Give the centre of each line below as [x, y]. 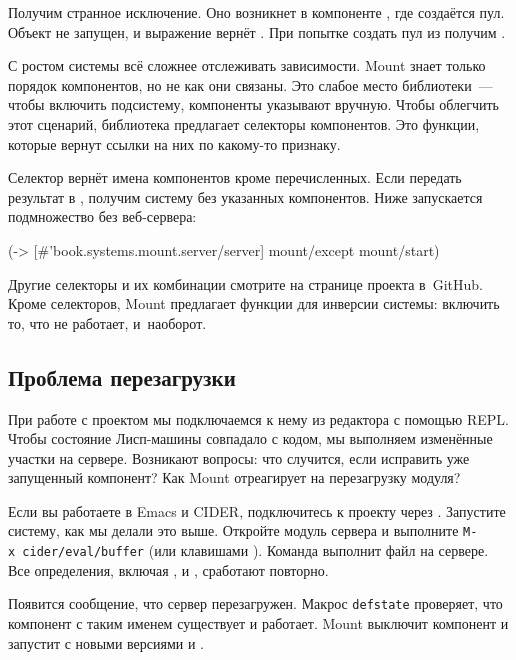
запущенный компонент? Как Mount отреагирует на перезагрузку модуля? [234, 477]
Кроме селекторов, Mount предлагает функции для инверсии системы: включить [254, 303]
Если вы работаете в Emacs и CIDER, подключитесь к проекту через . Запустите [257, 510]
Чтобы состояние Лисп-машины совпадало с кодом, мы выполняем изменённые [250, 438]
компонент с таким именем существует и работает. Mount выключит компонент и [258, 623]
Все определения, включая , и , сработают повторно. [168, 569]
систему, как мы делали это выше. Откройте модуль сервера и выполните [233, 530]
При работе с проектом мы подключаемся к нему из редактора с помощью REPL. [258, 418]
